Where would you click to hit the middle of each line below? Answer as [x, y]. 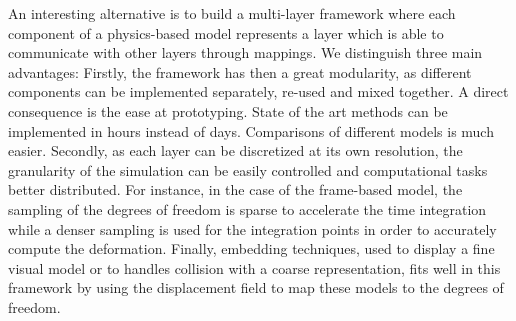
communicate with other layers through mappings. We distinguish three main [245, 52]
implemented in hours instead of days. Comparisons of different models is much [251, 130]
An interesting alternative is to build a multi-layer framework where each [232, 13]
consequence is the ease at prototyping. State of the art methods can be [228, 110]
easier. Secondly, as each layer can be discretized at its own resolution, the [235, 150]
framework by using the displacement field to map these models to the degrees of [256, 287]
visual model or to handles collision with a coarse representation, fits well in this [254, 267]
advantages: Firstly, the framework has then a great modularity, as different [240, 71]
